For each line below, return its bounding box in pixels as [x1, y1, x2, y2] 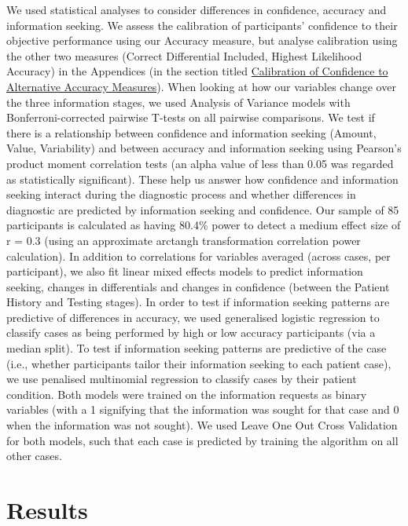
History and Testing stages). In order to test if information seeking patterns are [6, 294, 390, 310]
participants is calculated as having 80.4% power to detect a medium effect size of [6, 217, 401, 233]
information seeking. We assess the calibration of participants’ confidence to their [6, 16, 398, 33]
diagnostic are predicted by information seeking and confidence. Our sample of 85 [6, 201, 399, 217]
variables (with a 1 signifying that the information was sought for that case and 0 [6, 401, 399, 418]
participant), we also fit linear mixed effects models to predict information [6, 263, 363, 279]
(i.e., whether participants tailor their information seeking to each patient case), [6, 355, 391, 371]
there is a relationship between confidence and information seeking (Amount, [6, 124, 377, 141]
